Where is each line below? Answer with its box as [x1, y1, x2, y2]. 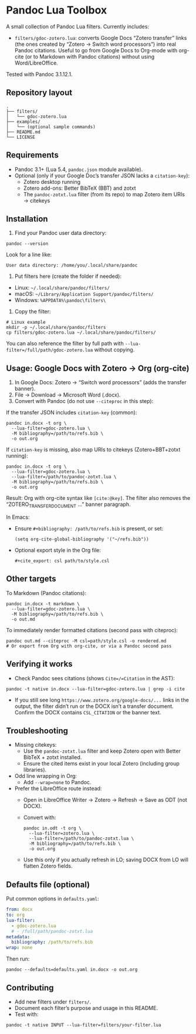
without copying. [94, 346, 135, 353]
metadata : [6, 934, 31, 940]
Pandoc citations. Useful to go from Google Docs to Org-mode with [14, 46, 178, 53]
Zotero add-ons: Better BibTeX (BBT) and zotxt [23, 184, 136, 192]
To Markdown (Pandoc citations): [6, 589, 87, 596]
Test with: [14, 1011, 39, 1018]
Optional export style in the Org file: [14, 546, 102, 553]
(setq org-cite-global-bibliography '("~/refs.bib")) [14, 536, 149, 542]
